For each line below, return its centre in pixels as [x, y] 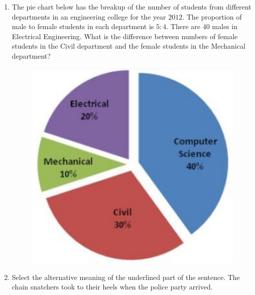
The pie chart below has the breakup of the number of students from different [132, 7]
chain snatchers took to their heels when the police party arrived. [112, 287]
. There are [183, 26]
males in [225, 26]
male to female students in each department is [83, 26]
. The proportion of [212, 16]
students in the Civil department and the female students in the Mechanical [129, 46]
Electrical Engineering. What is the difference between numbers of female [125, 36]
